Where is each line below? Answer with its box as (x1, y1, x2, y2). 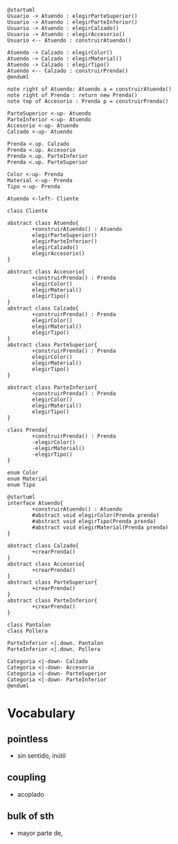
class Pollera (7, 628, 48, 635)
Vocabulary (7, 706, 75, 722)
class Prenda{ (7, 427, 48, 433)
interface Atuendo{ (7, 500, 64, 507)
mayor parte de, (17, 829, 64, 837)
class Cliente (7, 207, 48, 214)
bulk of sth (7, 811, 54, 822)
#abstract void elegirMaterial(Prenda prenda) (32, 524, 169, 531)
